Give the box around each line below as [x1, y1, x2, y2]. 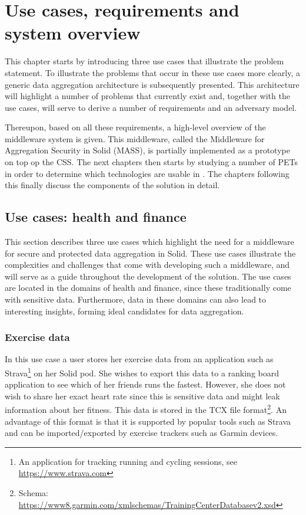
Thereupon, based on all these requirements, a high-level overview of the [5, 121, 266, 133]
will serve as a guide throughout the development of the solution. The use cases [5, 270, 291, 282]
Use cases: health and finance [5, 208, 187, 226]
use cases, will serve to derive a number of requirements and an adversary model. [5, 101, 297, 113]
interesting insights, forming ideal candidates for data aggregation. [5, 304, 244, 317]
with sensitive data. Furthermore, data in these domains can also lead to [5, 293, 267, 306]
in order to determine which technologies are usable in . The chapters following [5, 167, 290, 179]
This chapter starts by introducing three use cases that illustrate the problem [5, 55, 284, 67]
